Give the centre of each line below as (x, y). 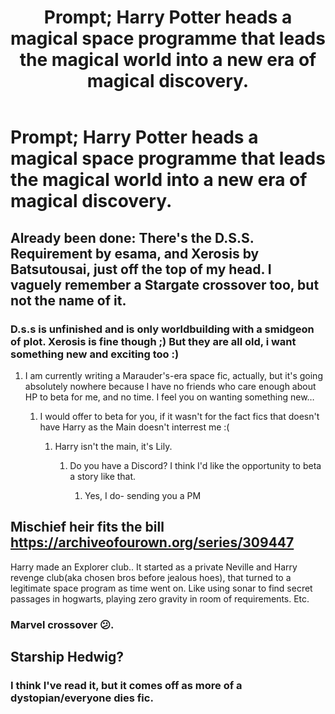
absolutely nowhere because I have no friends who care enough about (170, 386)
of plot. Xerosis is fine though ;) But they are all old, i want (153, 341)
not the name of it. (68, 300)
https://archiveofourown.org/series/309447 (152, 542)
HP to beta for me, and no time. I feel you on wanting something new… (169, 397)
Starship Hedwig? (67, 657)
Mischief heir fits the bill (87, 527)
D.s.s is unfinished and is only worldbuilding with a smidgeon (162, 329)
